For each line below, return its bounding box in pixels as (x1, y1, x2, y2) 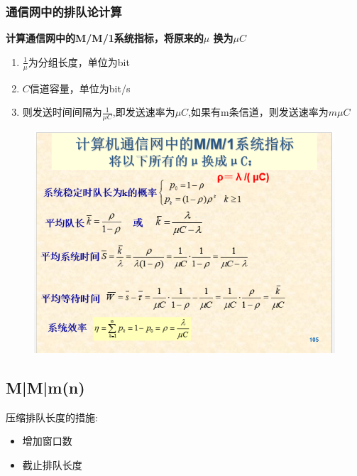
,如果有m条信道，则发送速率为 (188, 104, 329, 119)
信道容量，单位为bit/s (29, 80, 131, 95)
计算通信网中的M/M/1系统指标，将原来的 (6, 31, 204, 45)
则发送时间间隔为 (22, 104, 102, 119)
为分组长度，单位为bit (28, 54, 130, 69)
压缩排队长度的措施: (6, 409, 98, 424)
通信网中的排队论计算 (6, 2, 122, 20)
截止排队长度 (22, 458, 82, 472)
